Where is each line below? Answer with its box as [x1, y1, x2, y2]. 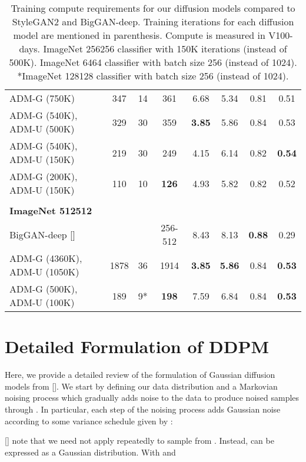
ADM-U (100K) [9, 295, 75, 309]
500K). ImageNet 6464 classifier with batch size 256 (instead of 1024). [9, 55, 297, 69]
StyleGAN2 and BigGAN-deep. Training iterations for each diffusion [12, 15, 294, 28]
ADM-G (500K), [9, 282, 78, 295]
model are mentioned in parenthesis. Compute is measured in [13, 28, 265, 42]
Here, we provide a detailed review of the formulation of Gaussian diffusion [5, 368, 275, 381]
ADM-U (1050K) [9, 265, 79, 278]
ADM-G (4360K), [9, 251, 82, 265]
